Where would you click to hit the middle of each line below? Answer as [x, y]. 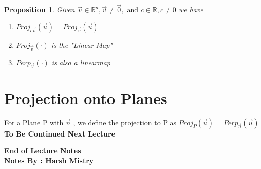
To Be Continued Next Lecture [60, 133]
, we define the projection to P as [125, 122]
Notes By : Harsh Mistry [49, 160]
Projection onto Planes [86, 98]
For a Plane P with [34, 122]
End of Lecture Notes [43, 150]
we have [191, 9]
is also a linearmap [81, 62]
